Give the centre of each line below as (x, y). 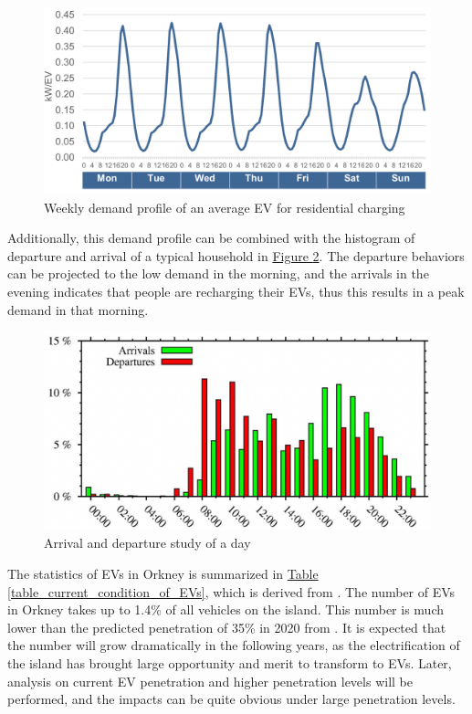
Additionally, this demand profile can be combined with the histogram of (211, 238)
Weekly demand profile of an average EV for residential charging (225, 207)
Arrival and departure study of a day (147, 543)
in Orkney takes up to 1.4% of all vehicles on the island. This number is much (226, 609)
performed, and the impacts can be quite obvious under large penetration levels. (231, 699)
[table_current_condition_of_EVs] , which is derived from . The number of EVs (231, 591)
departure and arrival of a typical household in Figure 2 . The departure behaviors (236, 255)
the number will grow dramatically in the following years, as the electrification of (234, 645)
